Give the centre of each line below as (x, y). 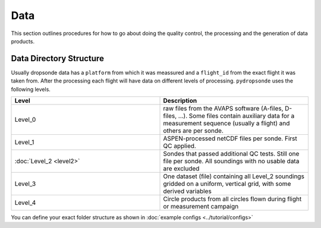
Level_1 (24, 142)
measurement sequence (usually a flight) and (226, 123)
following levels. (31, 89)
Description (180, 101)
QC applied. (180, 146)
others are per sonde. (193, 131)
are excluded (181, 169)
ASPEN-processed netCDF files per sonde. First (230, 138)
